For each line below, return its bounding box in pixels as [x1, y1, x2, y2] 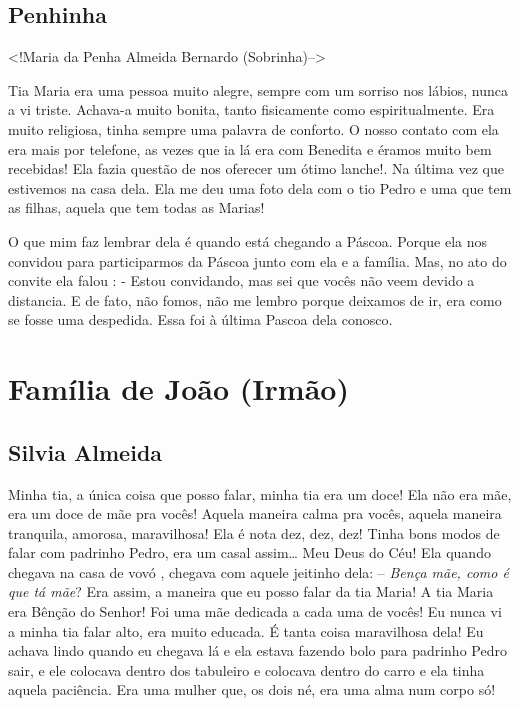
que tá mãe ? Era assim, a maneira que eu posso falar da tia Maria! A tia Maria [8, 581, 494, 602]
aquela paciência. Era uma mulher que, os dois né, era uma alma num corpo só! [8, 679, 496, 700]
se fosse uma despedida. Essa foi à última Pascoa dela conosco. [8, 309, 393, 330]
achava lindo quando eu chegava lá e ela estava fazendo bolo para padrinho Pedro [8, 640, 507, 661]
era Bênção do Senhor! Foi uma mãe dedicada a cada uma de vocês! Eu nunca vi [8, 601, 502, 622]
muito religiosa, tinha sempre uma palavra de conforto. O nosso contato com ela [8, 118, 499, 139]
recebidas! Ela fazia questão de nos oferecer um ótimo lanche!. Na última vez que [8, 158, 504, 179]
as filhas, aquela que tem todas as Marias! [8, 197, 265, 218]
